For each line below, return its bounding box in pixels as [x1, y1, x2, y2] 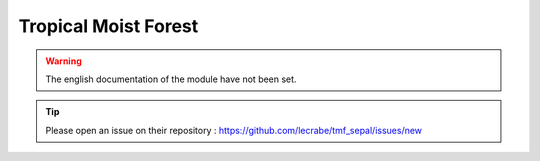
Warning [45, 55, 82, 67]
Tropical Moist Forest [18, 15, 199, 37]
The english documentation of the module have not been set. [45, 73, 297, 85]
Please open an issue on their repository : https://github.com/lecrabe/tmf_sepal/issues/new [45, 124, 423, 136]
